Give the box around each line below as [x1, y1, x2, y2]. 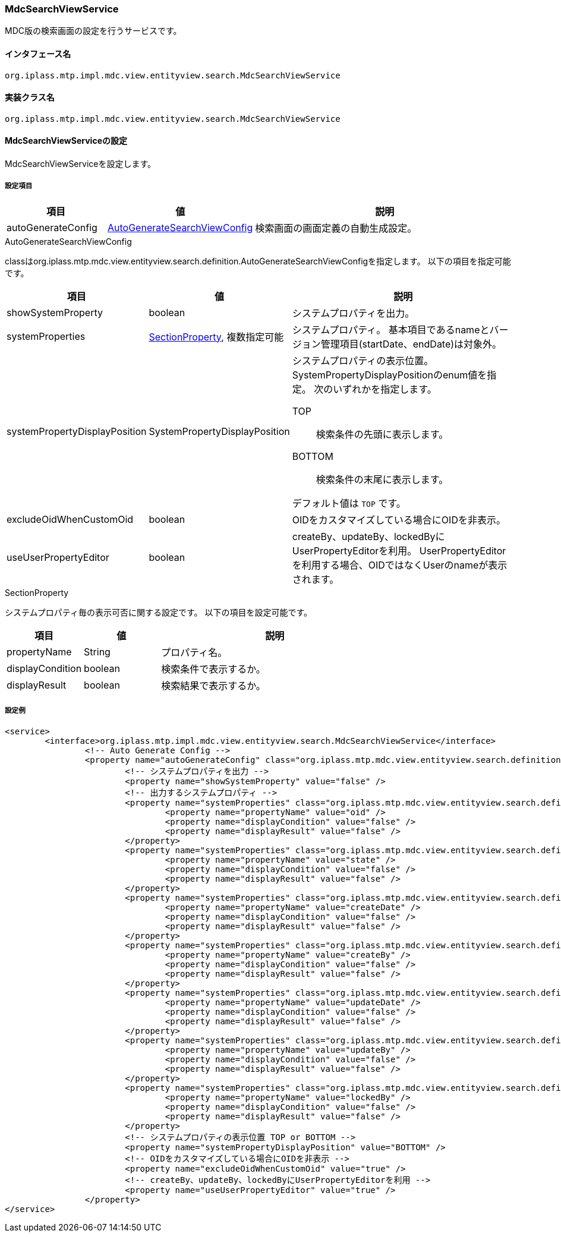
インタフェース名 [5, 48, 71, 59]
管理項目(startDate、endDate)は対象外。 [320, 337, 502, 350]
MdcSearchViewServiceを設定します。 [5, 159, 156, 169]
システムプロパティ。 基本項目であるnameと [292, 323, 490, 336]
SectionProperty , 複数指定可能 [149, 330, 284, 343]
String [84, 645, 111, 658]
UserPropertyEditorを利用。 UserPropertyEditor [292, 544, 506, 557]
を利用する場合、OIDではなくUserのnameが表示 [292, 558, 508, 571]
